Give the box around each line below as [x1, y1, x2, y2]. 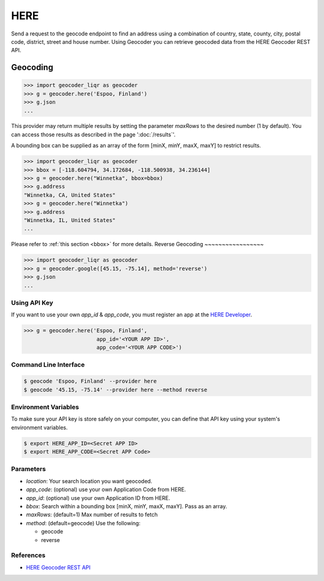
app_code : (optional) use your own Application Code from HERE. [26, 486, 186, 493]
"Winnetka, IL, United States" [23, 217, 116, 223]
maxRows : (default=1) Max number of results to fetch [26, 511, 158, 519]
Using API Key [11, 298, 53, 307]
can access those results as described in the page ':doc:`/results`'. [11, 131, 176, 138]
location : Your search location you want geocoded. [26, 477, 152, 484]
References [11, 551, 46, 559]
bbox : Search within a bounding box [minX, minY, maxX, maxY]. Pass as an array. [26, 502, 227, 510]
